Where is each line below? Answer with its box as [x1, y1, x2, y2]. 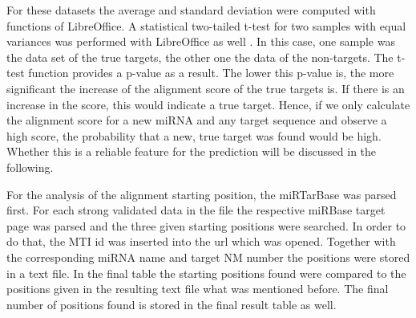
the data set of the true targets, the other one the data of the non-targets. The [6, 48, 394, 65]
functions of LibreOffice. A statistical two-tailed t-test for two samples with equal [6, 17, 406, 34]
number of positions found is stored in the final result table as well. [6, 296, 337, 312]
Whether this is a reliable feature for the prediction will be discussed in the [6, 143, 377, 160]
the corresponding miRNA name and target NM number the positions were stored [6, 248, 410, 265]
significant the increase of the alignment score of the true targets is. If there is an [6, 79, 405, 96]
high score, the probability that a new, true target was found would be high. [6, 127, 382, 144]
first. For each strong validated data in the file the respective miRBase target [6, 202, 386, 218]
